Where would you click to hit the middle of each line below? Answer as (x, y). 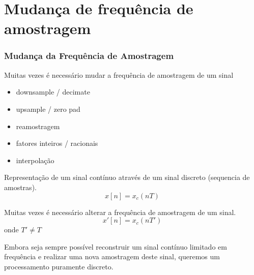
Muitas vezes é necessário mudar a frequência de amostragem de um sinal (119, 74)
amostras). (20, 187)
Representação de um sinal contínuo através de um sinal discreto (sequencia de (127, 177)
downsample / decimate (53, 92)
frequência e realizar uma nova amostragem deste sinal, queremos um (112, 256)
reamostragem (38, 126)
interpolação (35, 160)
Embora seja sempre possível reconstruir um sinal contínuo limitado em (116, 246)
